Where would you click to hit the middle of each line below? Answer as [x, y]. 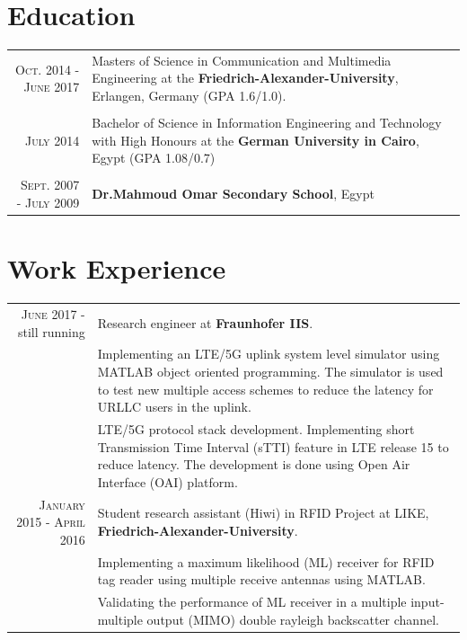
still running [51, 331]
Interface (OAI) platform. [167, 481]
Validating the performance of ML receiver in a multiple [252, 602]
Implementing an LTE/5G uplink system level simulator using [269, 354]
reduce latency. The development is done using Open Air [254, 464]
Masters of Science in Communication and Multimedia [242, 60]
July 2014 [52, 140]
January [62, 504]
